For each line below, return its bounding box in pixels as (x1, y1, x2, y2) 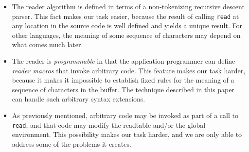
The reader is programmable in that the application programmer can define (12, 56, 235, 66)
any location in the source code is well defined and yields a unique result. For (12, 20, 242, 31)
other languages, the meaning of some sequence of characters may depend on (12, 30, 241, 40)
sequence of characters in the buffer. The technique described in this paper (12, 84, 234, 94)
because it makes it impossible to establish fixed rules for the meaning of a (12, 75, 234, 85)
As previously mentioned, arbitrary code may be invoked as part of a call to (12, 110, 238, 120)
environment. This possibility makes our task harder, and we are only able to (12, 129, 242, 139)
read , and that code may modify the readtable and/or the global (12, 119, 206, 130)
